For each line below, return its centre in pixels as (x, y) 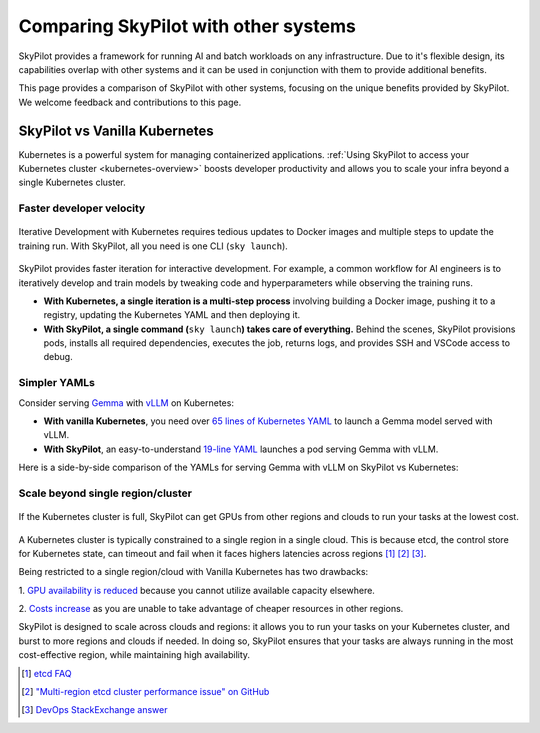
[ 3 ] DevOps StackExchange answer (94, 710)
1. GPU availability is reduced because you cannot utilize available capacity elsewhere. (196, 590)
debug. (58, 357)
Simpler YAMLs (56, 383)
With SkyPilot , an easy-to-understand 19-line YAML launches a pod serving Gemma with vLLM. (241, 449)
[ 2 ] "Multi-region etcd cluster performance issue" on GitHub (145, 692)
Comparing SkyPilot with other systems (187, 26)
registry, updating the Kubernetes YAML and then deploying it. (172, 315)
